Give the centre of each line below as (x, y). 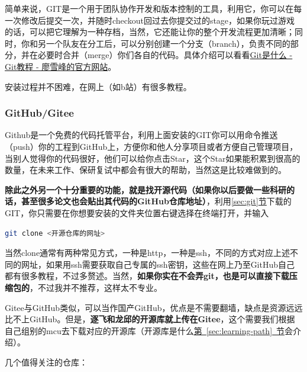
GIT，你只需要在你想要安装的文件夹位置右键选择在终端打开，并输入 (137, 212)
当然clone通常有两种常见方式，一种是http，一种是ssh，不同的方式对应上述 (147, 253)
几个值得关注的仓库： (46, 362)
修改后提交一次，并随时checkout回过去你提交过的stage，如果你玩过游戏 (158, 20)
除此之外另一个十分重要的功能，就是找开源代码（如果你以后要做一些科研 (146, 189)
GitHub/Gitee (39, 113)
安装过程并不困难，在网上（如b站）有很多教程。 (98, 86)
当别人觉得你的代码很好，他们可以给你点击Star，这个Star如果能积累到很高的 (153, 158)
